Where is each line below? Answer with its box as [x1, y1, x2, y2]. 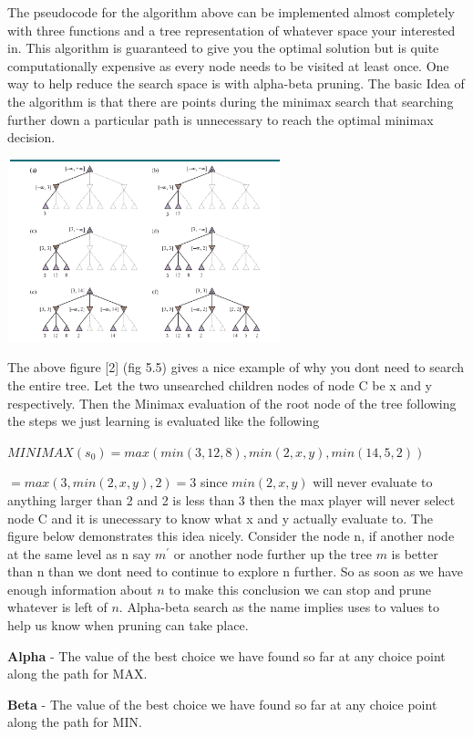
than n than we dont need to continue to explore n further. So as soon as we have [7, 562, 464, 581]
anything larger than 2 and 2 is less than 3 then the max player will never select [7, 490, 456, 509]
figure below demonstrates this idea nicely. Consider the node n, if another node [7, 526, 455, 545]
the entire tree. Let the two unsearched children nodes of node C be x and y [7, 375, 432, 394]
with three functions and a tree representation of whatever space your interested [7, 20, 456, 39]
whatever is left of [7, 597, 108, 617]
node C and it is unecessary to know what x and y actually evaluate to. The [7, 508, 433, 527]
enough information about [7, 579, 153, 598]
